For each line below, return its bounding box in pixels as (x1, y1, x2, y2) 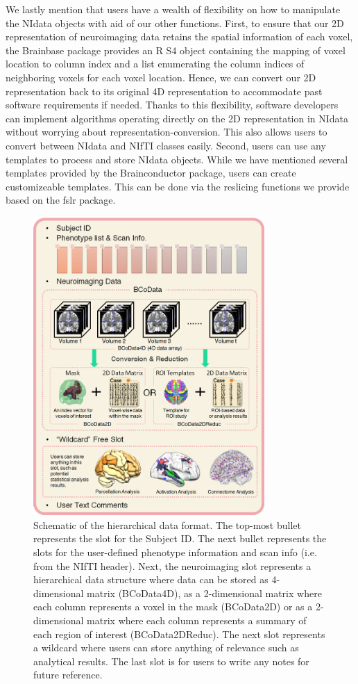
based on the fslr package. (6, 193, 116, 207)
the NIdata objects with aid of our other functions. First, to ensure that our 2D (6, 15, 344, 30)
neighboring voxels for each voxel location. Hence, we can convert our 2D (6, 70, 316, 84)
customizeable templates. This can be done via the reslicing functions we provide (6, 179, 350, 193)
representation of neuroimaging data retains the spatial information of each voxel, (6, 29, 353, 44)
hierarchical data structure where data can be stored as (33, 572, 268, 587)
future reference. (33, 667, 103, 682)
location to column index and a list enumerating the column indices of (6, 56, 305, 71)
